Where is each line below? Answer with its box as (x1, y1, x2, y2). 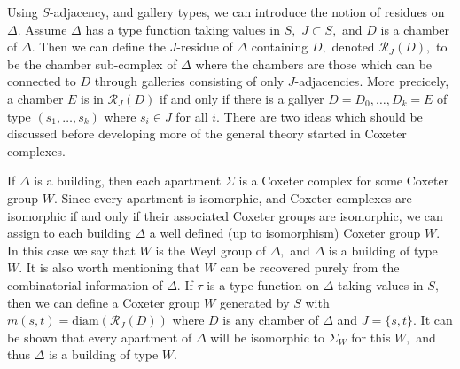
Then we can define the (39, 37, 166, 56)
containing (251, 37, 308, 56)
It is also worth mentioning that (26, 258, 200, 277)
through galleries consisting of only (94, 72, 285, 90)
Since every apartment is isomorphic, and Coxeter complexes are (61, 188, 412, 207)
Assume (25, 20, 67, 38)
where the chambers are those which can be (195, 54, 433, 73)
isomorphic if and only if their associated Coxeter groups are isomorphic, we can (7, 206, 443, 224)
